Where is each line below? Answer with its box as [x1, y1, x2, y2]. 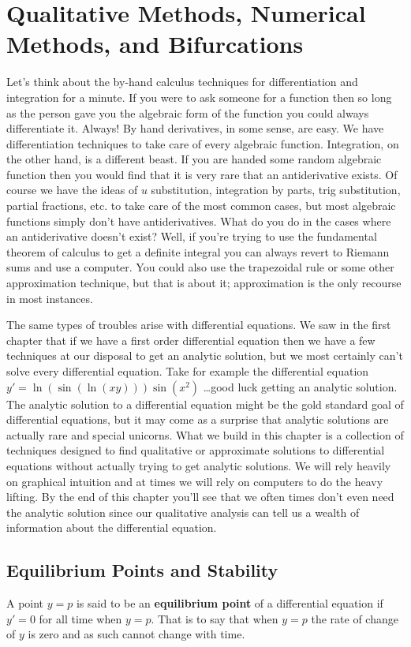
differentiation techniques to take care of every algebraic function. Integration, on [6, 135, 399, 151]
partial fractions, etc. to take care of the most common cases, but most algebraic [6, 197, 396, 214]
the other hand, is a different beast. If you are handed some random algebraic [6, 151, 382, 167]
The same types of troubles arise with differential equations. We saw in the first [6, 316, 391, 333]
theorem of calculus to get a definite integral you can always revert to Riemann [6, 243, 390, 260]
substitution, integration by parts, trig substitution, [151, 181, 401, 198]
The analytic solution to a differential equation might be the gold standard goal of [6, 395, 404, 412]
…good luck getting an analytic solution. [203, 378, 398, 395]
